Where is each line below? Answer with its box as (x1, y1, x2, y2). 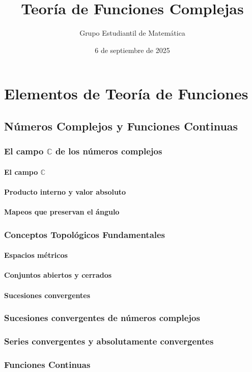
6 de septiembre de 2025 (95, 44, 170, 55)
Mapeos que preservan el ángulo (4, 206, 120, 217)
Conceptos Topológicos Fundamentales (4, 228, 165, 241)
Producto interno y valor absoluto (4, 186, 126, 197)
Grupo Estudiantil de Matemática (79, 28, 185, 38)
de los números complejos (55, 145, 162, 157)
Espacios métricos (4, 250, 68, 260)
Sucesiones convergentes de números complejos (4, 311, 200, 324)
